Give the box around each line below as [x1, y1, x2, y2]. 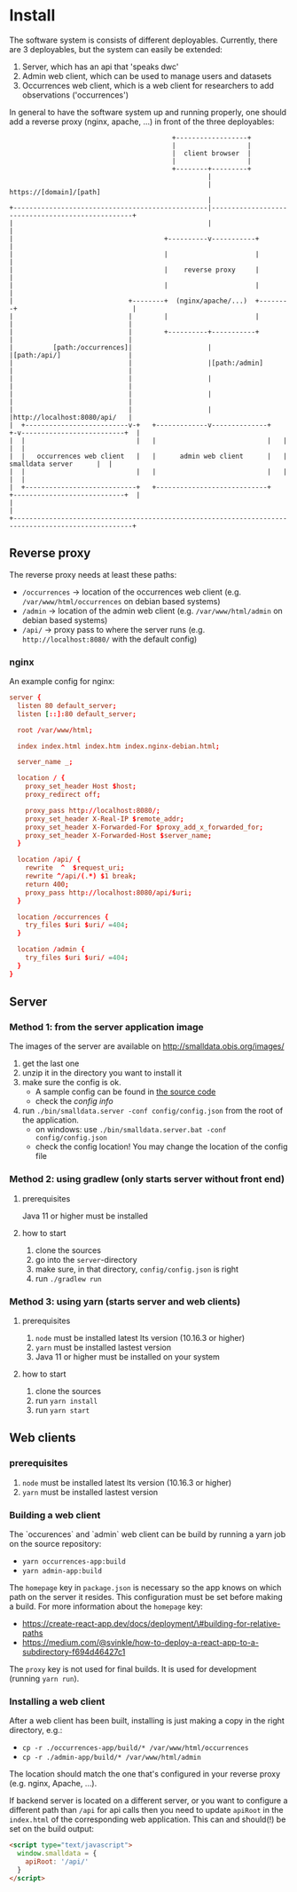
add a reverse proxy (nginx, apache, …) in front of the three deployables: [9, 116, 275, 127]
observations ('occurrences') [21, 90, 129, 100]
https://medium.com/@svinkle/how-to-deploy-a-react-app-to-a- [21, 1636, 260, 1647]
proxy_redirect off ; [25, 791, 101, 800]
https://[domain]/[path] [9, 187, 101, 196]
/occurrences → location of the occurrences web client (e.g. [21, 587, 242, 597]
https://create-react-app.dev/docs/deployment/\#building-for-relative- [21, 1618, 281, 1628]
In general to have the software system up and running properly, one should [9, 106, 286, 117]
